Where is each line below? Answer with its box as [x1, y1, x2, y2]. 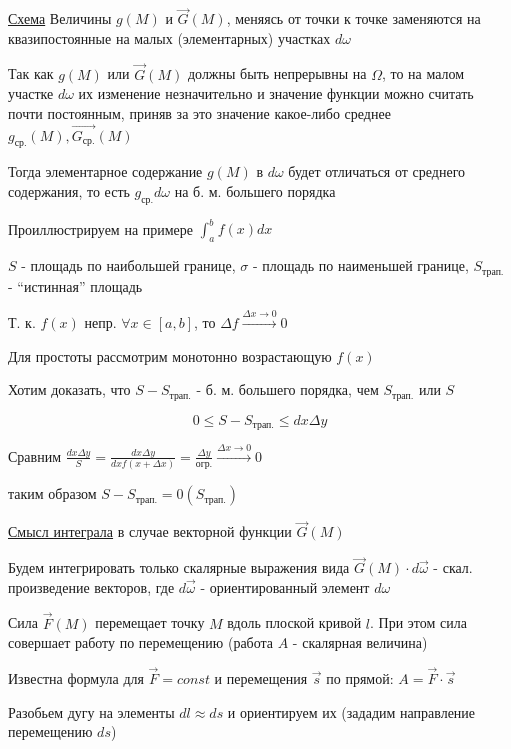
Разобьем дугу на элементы [8, 701, 175, 722]
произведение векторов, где [8, 576, 175, 597]
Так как [8, 63, 54, 84]
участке [8, 83, 54, 104]
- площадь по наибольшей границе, [21, 255, 236, 276]
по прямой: [326, 668, 394, 688]
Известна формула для [8, 668, 144, 688]
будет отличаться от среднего [288, 161, 466, 182]
